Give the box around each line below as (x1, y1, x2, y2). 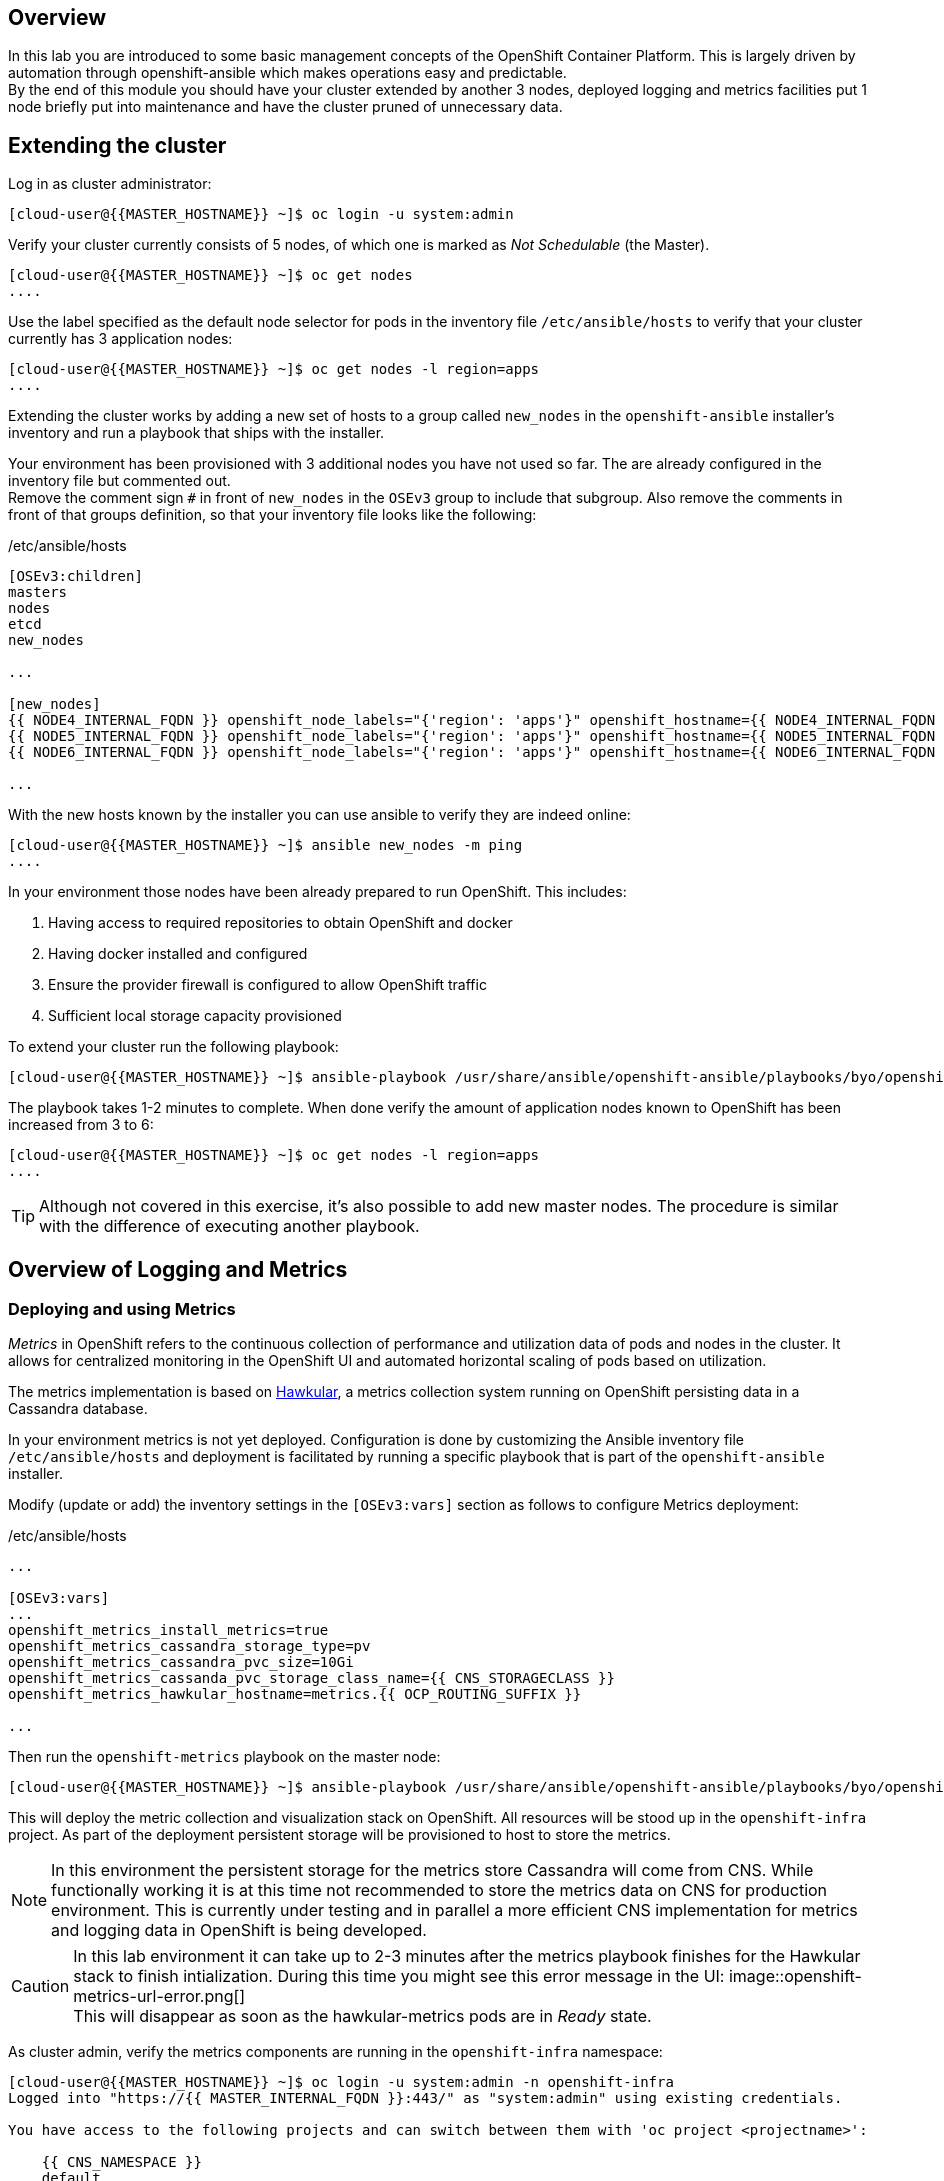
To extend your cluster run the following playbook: (8, 1038, 339, 1056)
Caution (11, 1976, 70, 1997)
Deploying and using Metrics (8, 1299, 236, 1320)
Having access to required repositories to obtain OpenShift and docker (48, 914, 513, 932)
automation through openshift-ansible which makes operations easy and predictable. (8, 64, 567, 82)
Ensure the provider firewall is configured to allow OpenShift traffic (48, 976, 487, 994)
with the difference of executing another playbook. (39, 1216, 420, 1237)
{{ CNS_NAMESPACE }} (41, 2154, 202, 2171)
